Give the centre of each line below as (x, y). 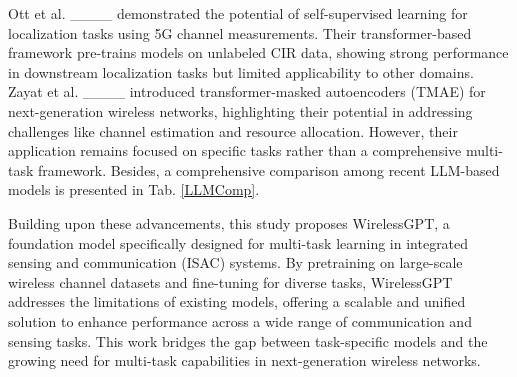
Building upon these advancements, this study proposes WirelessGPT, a (229, 222)
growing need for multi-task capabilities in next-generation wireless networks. (244, 360)
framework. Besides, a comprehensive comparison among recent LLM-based (269, 169)
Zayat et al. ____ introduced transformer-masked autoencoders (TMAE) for (247, 91)
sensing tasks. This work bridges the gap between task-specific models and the (248, 340)
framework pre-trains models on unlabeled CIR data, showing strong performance (258, 52)
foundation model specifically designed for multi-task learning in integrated (238, 242)
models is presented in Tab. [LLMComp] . (134, 189)
